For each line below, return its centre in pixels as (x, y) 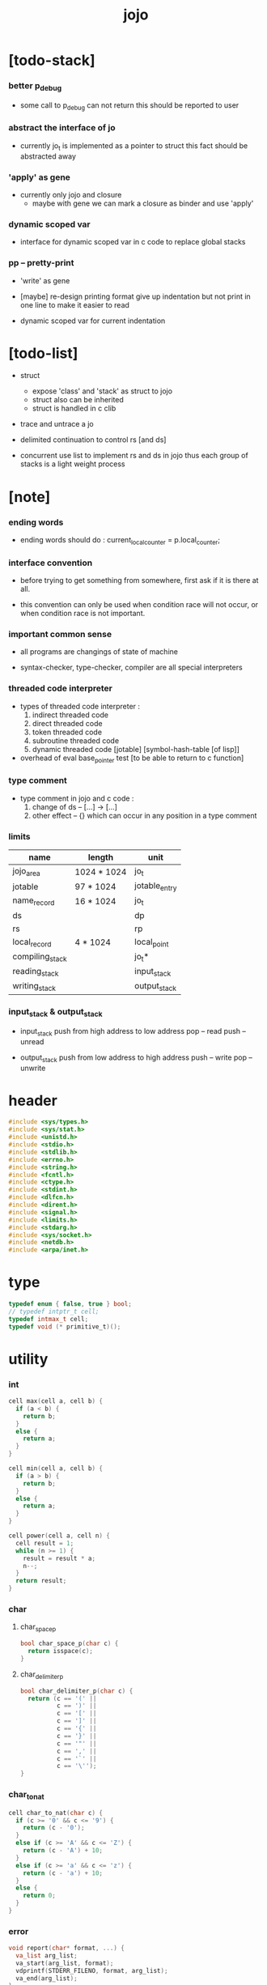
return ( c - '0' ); (54, 1828)
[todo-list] (43, 353)
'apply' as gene (40, 177)
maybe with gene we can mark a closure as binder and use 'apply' (143, 203)
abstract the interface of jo (62, 128)
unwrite (33, 1068)
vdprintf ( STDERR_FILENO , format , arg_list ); (92, 1970)
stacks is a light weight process (72, 464)
